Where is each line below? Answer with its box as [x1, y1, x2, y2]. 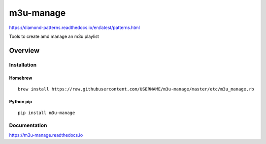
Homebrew [9, 75, 33, 81]
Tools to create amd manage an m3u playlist [9, 33, 100, 39]
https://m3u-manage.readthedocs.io [9, 132, 83, 138]
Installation [9, 61, 37, 68]
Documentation [9, 122, 47, 129]
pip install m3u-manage [18, 110, 75, 115]
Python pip [9, 98, 32, 104]
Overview [9, 46, 40, 55]
